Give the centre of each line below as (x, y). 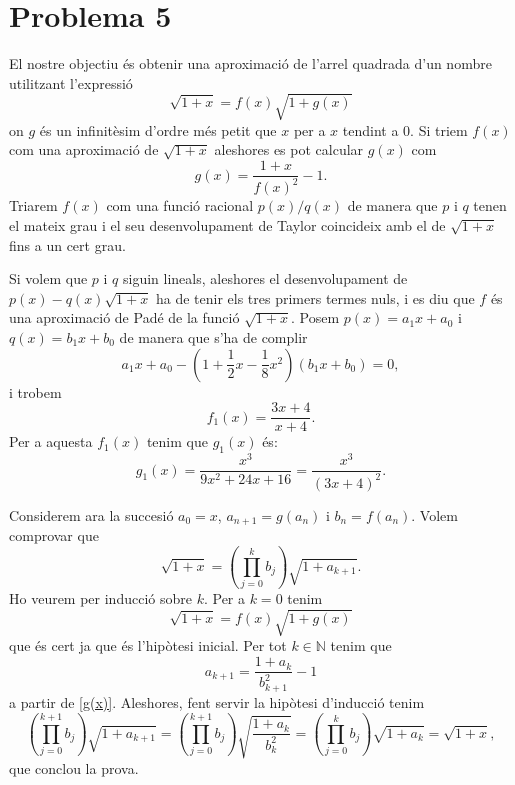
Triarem (33, 205)
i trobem (35, 391)
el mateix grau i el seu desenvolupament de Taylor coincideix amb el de (227, 225)
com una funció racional (180, 205)
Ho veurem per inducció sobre (100, 598)
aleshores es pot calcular (289, 149)
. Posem (315, 317)
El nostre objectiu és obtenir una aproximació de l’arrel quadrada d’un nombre (250, 63)
